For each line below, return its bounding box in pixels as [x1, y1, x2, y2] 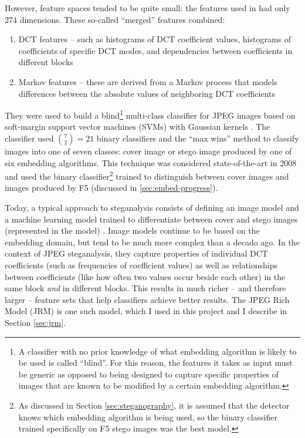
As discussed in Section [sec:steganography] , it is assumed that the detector [18, 399, 290, 411]
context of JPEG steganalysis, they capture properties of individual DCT [5, 247, 268, 260]
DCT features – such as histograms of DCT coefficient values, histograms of [18, 33, 292, 45]
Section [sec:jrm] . [5, 316, 66, 328]
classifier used [5, 132, 54, 144]
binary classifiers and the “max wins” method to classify [96, 132, 299, 144]
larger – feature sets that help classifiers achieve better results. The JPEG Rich [5, 293, 290, 305]
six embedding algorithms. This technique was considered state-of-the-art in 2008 [5, 156, 297, 169]
